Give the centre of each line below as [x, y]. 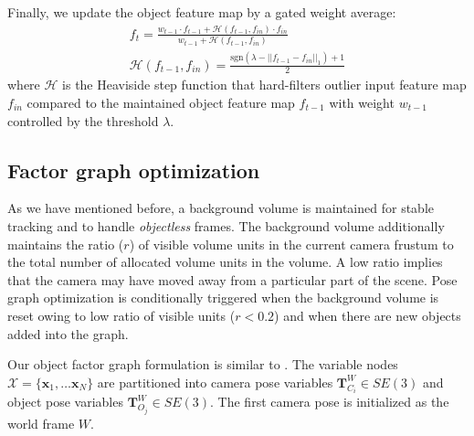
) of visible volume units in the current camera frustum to [291, 244]
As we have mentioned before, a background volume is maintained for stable [221, 208]
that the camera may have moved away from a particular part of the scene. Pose [232, 279]
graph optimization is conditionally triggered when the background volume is [223, 298]
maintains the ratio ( [66, 244]
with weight [362, 103]
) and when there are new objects [368, 315]
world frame [41, 423]
